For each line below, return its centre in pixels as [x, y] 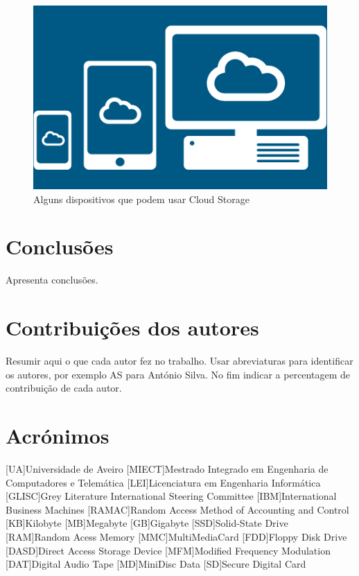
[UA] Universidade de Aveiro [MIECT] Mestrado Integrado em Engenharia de [167, 468]
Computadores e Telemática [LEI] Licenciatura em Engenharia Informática [163, 482]
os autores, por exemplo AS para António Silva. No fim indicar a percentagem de [178, 374]
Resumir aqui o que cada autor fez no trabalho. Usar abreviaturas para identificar [179, 361]
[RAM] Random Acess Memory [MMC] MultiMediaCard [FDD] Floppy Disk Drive [176, 536]
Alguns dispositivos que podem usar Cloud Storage [141, 199]
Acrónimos [58, 435]
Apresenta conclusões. [52, 280]
